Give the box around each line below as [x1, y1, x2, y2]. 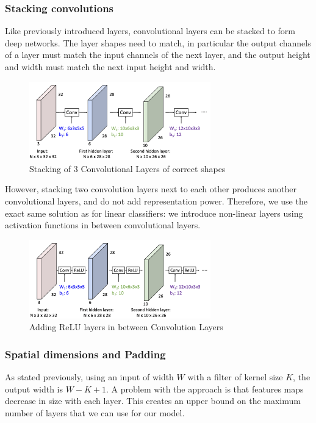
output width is [5, 382, 63, 395]
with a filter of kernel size [187, 370, 283, 383]
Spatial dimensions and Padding [5, 346, 166, 361]
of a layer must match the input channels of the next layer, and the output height [5, 48, 311, 61]
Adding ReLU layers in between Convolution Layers [29, 320, 223, 333]
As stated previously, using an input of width [5, 370, 174, 383]
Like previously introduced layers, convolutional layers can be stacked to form [5, 24, 295, 37]
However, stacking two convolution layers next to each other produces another [5, 183, 296, 195]
